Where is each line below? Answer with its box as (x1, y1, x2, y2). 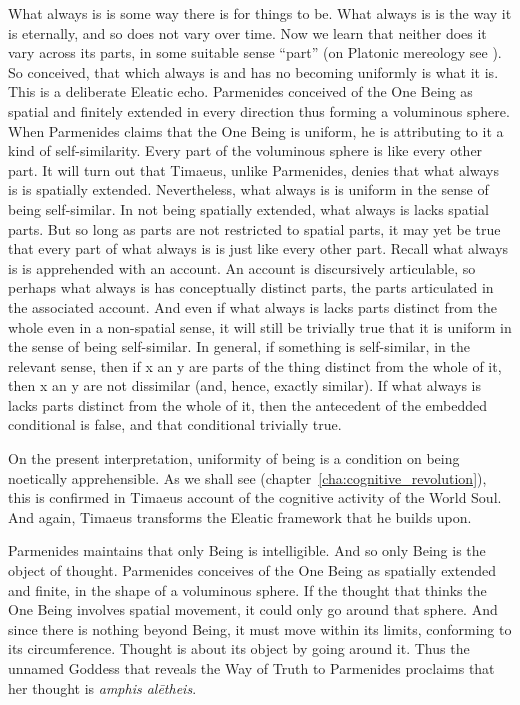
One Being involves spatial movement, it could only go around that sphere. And (8, 599, 498, 620)
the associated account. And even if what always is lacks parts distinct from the (8, 296, 498, 317)
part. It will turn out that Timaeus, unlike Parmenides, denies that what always (8, 159, 500, 180)
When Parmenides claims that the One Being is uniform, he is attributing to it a (8, 120, 504, 141)
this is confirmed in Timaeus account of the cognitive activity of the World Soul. (8, 487, 502, 508)
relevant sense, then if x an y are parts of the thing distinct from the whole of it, (8, 355, 502, 376)
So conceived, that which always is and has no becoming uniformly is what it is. (8, 61, 499, 82)
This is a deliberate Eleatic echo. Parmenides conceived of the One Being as (8, 81, 473, 102)
